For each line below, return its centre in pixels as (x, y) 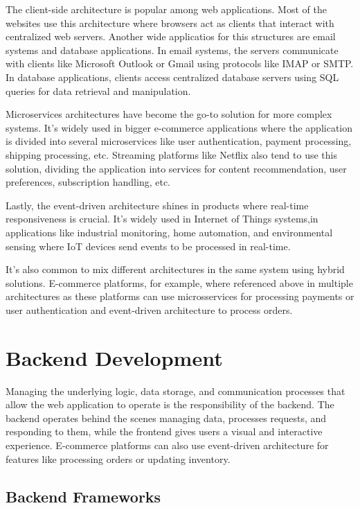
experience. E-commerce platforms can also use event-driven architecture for (167, 445)
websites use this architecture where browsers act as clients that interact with (170, 23)
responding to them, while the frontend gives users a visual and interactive (164, 431)
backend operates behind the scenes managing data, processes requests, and (166, 418)
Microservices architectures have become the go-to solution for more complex (169, 114)
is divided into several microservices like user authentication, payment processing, (179, 141)
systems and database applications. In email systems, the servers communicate (172, 50)
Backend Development (114, 357)
